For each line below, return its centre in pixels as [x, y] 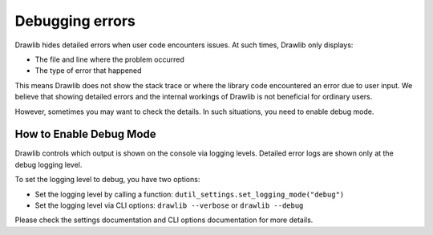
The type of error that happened [88, 71]
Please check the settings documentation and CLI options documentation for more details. [164, 220]
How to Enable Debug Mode [85, 134]
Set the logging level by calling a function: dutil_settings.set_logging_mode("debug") [190, 194]
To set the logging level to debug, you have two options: [107, 180]
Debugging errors [75, 21]
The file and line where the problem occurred [109, 59]
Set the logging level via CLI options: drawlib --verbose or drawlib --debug [169, 205]
